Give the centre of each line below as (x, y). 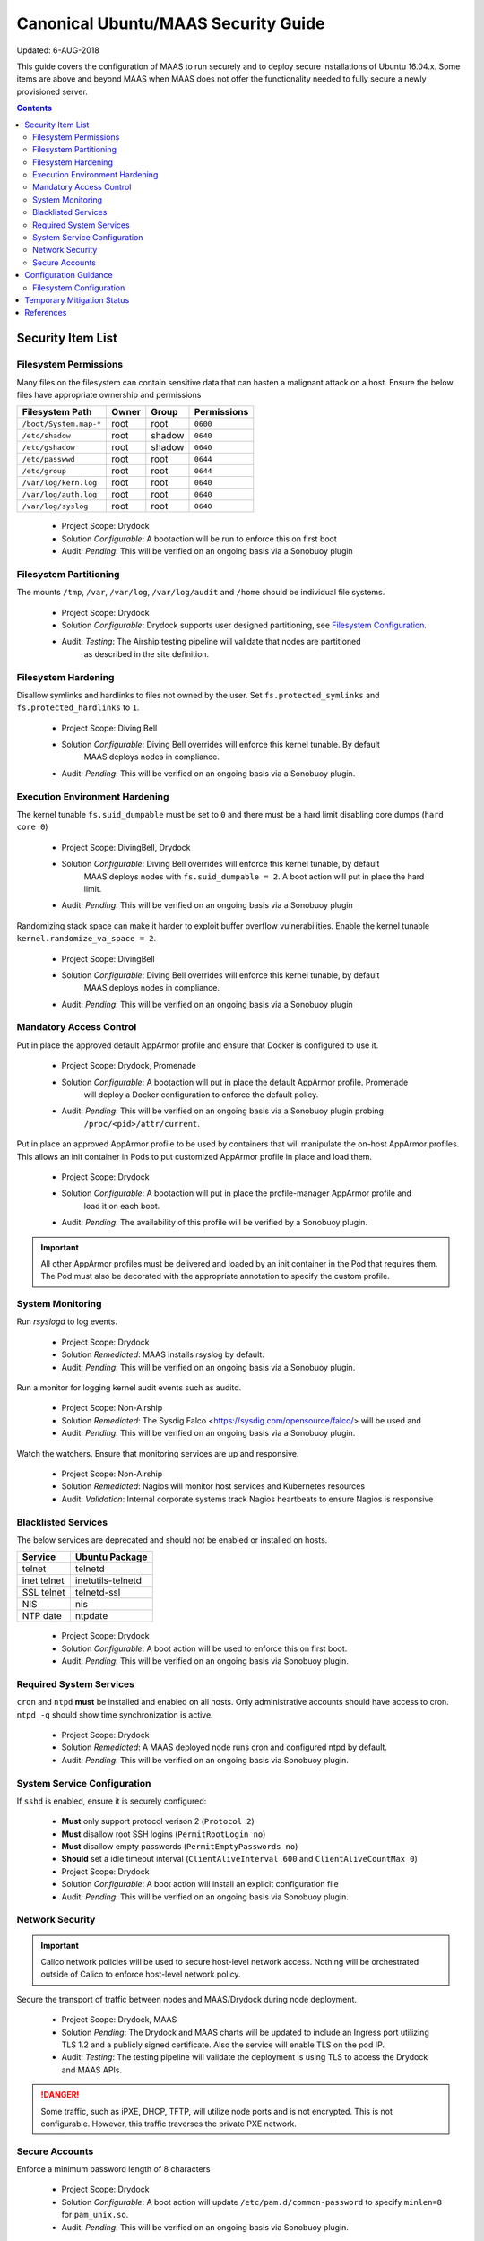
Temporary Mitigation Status (77, 299)
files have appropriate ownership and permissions (109, 394)
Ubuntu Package (111, 1557)
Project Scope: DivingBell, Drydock (126, 847)
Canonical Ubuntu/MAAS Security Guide (171, 23)
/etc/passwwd (48, 459)
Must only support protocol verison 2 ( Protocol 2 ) (158, 1821)
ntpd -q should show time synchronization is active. (115, 1714)
